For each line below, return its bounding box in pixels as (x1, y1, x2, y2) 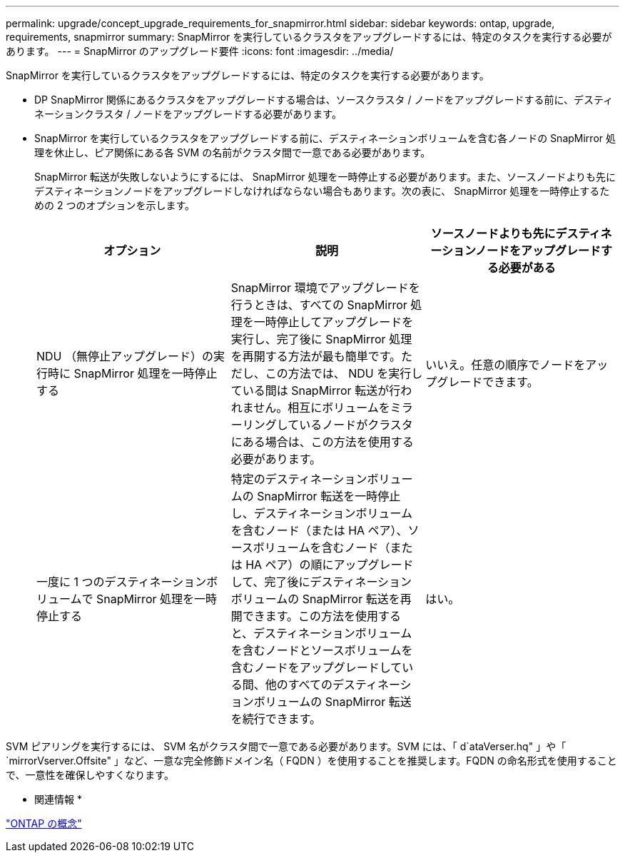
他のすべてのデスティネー (265, 677, 400, 692)
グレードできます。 (437, 375, 539, 389)
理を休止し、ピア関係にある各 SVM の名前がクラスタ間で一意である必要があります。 (34, 146, 431, 158)
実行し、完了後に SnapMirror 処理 (230, 332, 412, 346)
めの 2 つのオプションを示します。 (34, 199, 195, 211)
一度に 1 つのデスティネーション (36, 575, 207, 589)
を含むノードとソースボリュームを (230, 643, 413, 657)
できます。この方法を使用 (242, 609, 379, 623)
